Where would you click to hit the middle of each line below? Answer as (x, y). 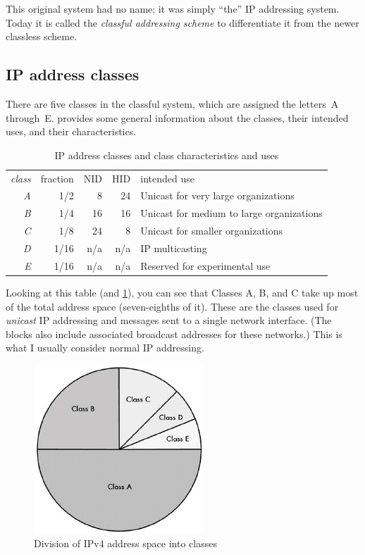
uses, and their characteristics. (71, 131)
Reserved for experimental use (205, 265)
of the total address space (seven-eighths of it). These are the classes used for (172, 306)
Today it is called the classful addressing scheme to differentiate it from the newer (182, 22)
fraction (57, 178)
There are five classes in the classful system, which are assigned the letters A (172, 103)
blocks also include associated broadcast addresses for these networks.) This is (174, 333)
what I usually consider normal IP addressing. (105, 348)
